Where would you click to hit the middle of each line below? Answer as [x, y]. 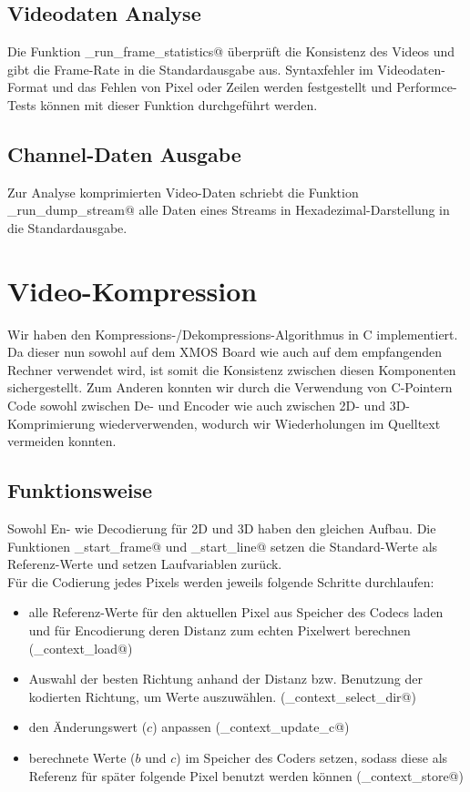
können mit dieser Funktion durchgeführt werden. [179, 104]
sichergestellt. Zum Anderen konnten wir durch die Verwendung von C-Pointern [230, 387]
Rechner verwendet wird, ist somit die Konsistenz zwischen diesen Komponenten [232, 369]
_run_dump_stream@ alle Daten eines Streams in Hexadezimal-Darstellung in [229, 210]
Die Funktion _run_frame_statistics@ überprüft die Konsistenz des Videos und [231, 51]
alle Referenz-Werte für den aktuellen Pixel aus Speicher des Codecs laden [236, 612]
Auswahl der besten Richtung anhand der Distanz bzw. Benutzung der [226, 679]
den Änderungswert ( [88, 727]
